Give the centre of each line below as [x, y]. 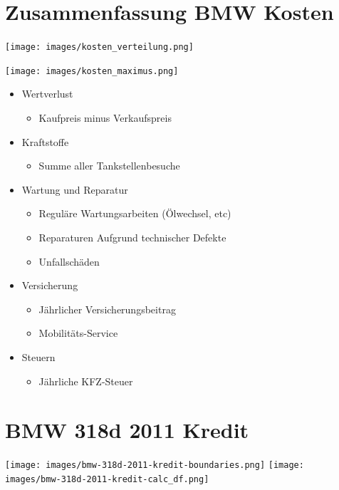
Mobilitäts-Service [78, 333]
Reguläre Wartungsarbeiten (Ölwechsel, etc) [135, 213]
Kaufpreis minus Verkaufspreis [105, 118]
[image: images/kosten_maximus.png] [92, 71]
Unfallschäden [69, 261]
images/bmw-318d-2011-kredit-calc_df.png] [107, 479]
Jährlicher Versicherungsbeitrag [107, 309]
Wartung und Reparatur [75, 189]
